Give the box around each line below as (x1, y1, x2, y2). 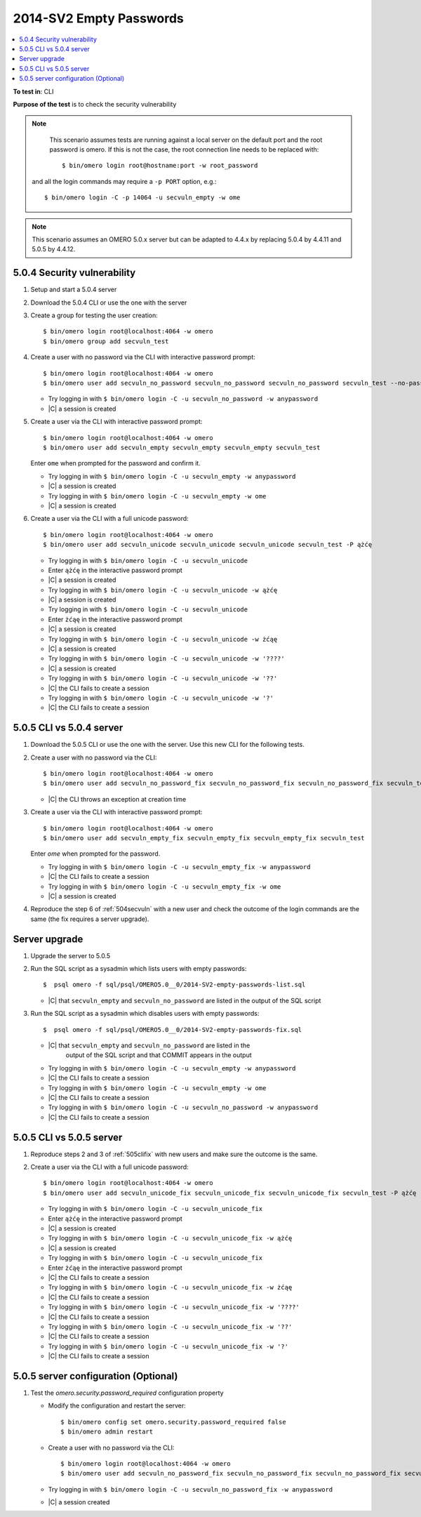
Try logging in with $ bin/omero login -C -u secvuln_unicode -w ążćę (48, 585, 278, 594)
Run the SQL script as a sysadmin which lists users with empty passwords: (30, 965, 247, 973)
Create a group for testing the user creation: (30, 311, 158, 319)
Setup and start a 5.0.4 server (30, 285, 117, 294)
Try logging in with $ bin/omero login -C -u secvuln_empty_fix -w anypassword (48, 862, 311, 870)
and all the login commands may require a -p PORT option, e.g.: (32, 177, 217, 185)
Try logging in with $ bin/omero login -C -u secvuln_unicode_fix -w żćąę (48, 1283, 293, 1292)
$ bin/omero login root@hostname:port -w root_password (62, 161, 258, 170)
